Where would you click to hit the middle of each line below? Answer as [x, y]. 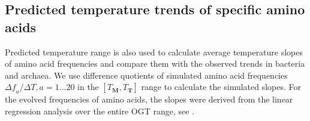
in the [88, 87]
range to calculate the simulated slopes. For [221, 87]
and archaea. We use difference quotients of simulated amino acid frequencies [146, 75]
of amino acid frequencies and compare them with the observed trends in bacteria [155, 63]
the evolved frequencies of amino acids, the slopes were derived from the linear [149, 99]
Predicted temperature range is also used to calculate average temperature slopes [154, 52]
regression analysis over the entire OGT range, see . [100, 111]
